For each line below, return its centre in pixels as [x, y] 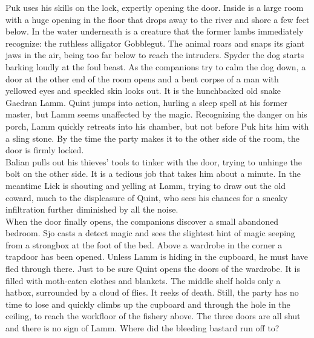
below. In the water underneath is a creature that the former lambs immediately [155, 31]
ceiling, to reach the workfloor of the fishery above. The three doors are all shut [153, 316]
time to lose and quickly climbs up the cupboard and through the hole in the [148, 304]
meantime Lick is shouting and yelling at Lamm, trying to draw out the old [146, 185]
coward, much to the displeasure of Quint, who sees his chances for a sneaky [147, 197]
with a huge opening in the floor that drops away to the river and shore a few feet [158, 19]
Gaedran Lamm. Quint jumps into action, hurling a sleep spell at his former [146, 102]
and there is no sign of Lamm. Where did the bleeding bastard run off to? [142, 328]
